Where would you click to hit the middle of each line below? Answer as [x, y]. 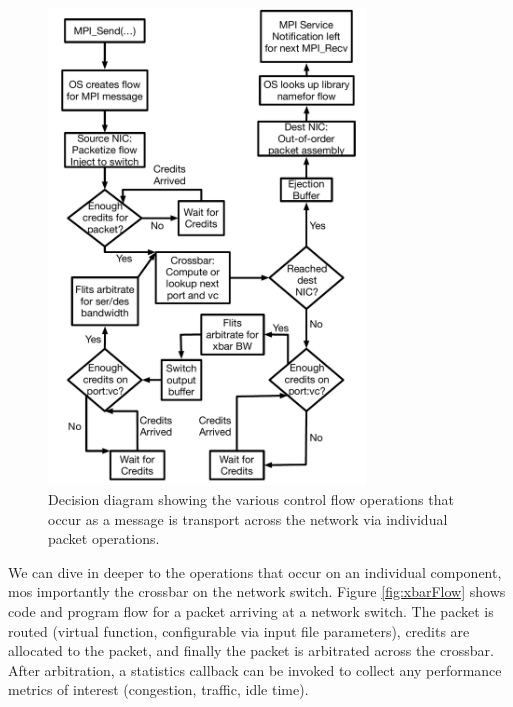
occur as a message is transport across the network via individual [248, 518]
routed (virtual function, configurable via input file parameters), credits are [239, 630]
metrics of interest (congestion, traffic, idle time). [158, 689]
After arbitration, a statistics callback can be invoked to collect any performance [255, 669]
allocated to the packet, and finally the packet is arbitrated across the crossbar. [251, 650]
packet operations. [104, 538]
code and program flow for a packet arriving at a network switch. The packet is [251, 611]
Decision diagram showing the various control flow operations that [251, 499]
